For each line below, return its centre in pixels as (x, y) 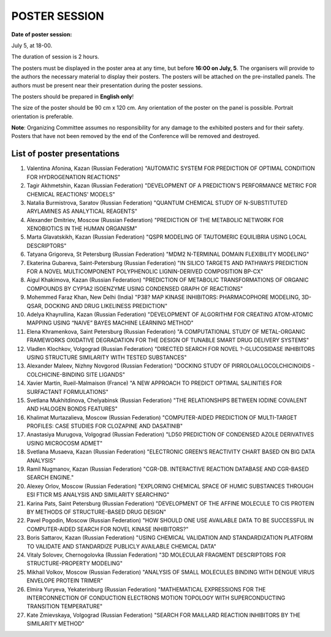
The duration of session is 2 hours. (55, 57)
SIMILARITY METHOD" (56, 623)
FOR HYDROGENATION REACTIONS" (74, 177)
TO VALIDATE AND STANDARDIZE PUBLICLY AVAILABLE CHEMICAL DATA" (122, 546)
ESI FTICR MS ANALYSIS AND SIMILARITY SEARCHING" (98, 495)
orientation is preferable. (42, 116)
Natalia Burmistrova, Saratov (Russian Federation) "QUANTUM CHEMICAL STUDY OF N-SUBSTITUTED (157, 203)
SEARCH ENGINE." (50, 477)
